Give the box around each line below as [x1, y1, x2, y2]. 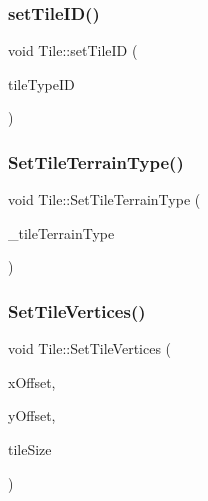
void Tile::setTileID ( [8, 40, 138, 61]
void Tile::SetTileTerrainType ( [8, 189, 201, 210]
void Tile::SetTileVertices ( [8, 338, 172, 359]
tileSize [8, 439, 52, 459]
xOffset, [8, 371, 56, 392]
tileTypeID [8, 73, 75, 94]
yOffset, [8, 405, 56, 426]
